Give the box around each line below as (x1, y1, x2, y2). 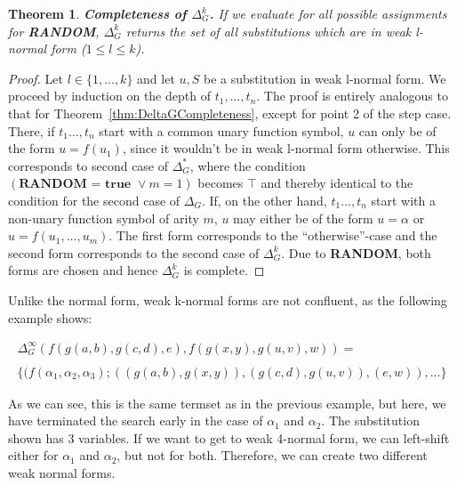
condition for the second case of (8, 190, 180, 209)
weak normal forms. (8, 464, 116, 482)
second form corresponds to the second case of (8, 243, 260, 262)
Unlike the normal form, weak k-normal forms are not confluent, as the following (8, 290, 447, 309)
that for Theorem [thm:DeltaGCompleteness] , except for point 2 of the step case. (8, 103, 452, 122)
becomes (197, 174, 244, 192)
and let (137, 69, 175, 87)
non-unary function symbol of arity (8, 208, 199, 227)
